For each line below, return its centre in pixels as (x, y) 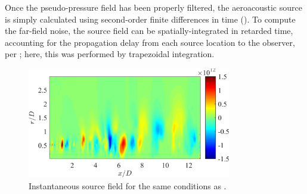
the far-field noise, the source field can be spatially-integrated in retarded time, (149, 31)
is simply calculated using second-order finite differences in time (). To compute (150, 19)
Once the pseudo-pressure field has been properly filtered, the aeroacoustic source (153, 7)
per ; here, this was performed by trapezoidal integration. (110, 54)
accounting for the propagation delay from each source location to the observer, (150, 42)
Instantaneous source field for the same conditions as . (128, 185)
